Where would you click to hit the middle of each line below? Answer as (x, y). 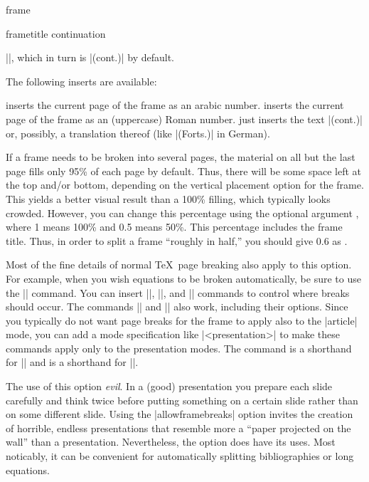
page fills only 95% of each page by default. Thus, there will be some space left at (184, 171)
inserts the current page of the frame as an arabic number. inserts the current (175, 105)
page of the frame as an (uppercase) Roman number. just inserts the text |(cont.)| (184, 119)
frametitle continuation (56, 33)
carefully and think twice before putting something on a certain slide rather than (182, 400)
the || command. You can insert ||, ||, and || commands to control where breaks (178, 292)
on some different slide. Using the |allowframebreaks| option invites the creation (180, 414)
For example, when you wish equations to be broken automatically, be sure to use (183, 278)
